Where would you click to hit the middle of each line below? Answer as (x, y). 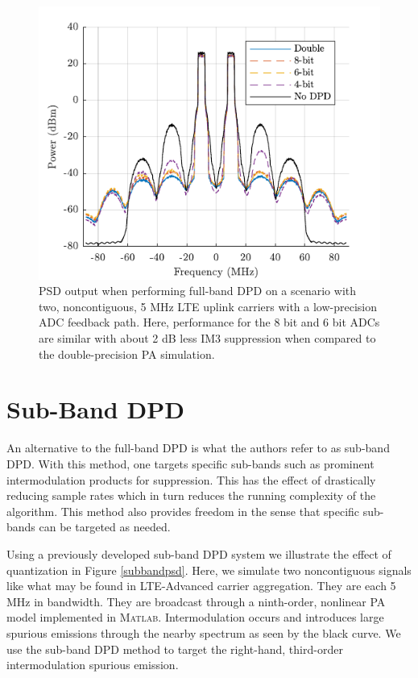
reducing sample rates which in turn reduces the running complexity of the (191, 495)
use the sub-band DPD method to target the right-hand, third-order (175, 649)
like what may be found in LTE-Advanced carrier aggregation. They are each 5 (201, 586)
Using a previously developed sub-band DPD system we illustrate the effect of (199, 553)
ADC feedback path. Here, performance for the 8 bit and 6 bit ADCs (209, 322)
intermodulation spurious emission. (93, 665)
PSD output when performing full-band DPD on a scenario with (198, 291)
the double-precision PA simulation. (127, 354)
